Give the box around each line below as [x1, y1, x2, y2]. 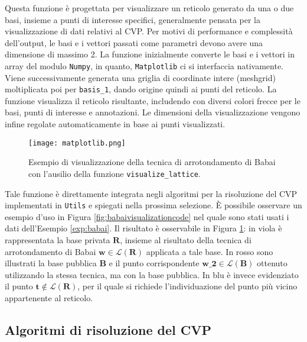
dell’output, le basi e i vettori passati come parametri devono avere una [5, 36, 263, 49]
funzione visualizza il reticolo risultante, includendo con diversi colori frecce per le [5, 94, 301, 107]
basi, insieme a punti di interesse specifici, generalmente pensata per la [5, 13, 260, 25]
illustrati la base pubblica [5, 257, 97, 269]
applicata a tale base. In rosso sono [146, 245, 273, 257]
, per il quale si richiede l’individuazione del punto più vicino [77, 280, 298, 292]
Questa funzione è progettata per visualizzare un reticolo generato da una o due [5, 2, 294, 14]
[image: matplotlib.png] [28, 138, 126, 147]
